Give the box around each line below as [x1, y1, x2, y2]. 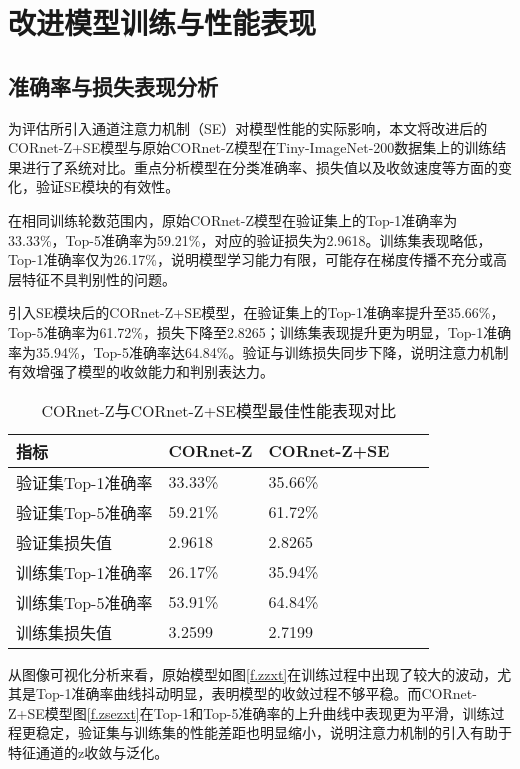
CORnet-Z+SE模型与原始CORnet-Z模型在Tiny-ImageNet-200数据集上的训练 [8, 137, 493, 158]
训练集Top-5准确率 [16, 590, 153, 614]
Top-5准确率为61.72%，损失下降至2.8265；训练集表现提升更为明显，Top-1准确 [8, 321, 512, 342]
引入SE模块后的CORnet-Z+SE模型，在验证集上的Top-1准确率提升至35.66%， [8, 302, 505, 323]
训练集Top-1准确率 [16, 560, 153, 584]
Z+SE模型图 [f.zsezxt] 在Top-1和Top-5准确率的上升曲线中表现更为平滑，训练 [8, 702, 491, 723]
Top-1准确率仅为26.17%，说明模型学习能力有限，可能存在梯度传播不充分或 [8, 249, 493, 270]
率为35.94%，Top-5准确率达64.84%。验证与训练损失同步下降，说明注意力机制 [8, 341, 509, 362]
